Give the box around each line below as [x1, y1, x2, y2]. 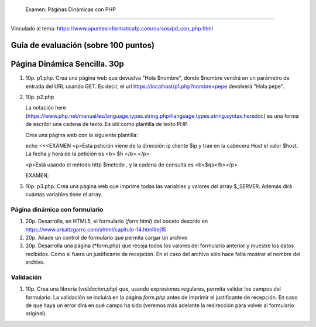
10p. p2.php [25, 94, 54, 101]
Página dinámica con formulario [11, 205, 104, 213]
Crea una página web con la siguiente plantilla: [25, 131, 138, 138]
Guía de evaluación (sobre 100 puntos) [11, 40, 155, 50]
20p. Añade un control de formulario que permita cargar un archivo [25, 234, 188, 241]
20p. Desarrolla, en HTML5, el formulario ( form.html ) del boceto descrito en [25, 217, 208, 225]
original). [25, 310, 47, 317]
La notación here [25, 104, 67, 111]
